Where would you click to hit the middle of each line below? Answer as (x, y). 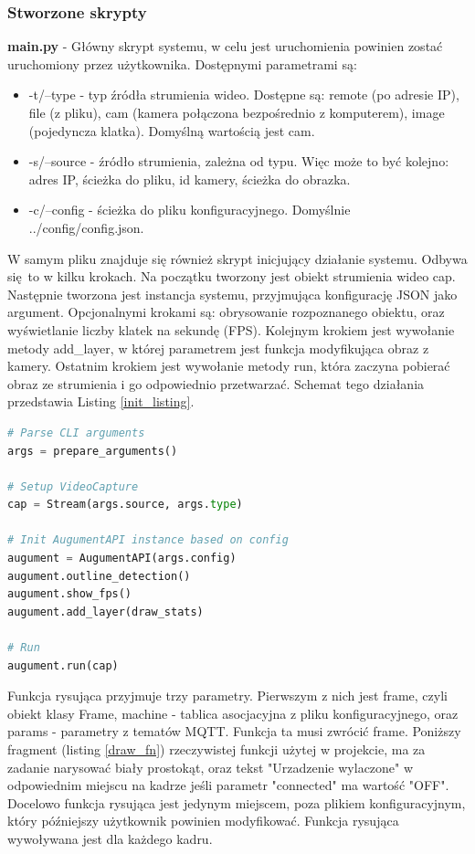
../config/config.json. (86, 227)
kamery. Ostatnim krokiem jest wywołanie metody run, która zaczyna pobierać (229, 366)
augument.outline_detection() (99, 576)
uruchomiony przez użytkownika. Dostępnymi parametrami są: (182, 63)
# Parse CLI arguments (76, 432)
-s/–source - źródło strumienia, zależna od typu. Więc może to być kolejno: (239, 161)
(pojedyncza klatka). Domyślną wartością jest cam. (172, 130)
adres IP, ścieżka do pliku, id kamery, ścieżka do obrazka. (190, 179)
